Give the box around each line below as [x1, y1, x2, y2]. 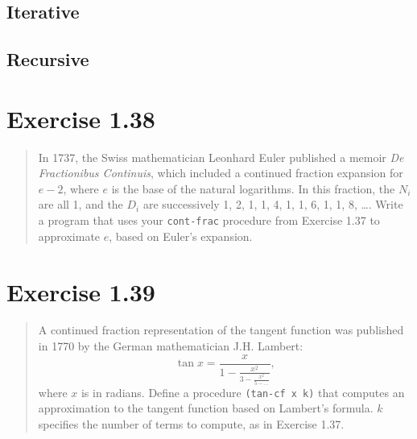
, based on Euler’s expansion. [109, 227, 253, 244]
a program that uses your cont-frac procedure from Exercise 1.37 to [38, 212, 380, 229]
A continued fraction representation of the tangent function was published [38, 321, 404, 338]
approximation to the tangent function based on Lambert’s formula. [38, 400, 374, 416]
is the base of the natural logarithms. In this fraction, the [111, 180, 395, 197]
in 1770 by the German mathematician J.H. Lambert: [38, 338, 303, 354]
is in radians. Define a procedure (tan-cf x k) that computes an [81, 383, 405, 400]
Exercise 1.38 [6, 101, 155, 135]
